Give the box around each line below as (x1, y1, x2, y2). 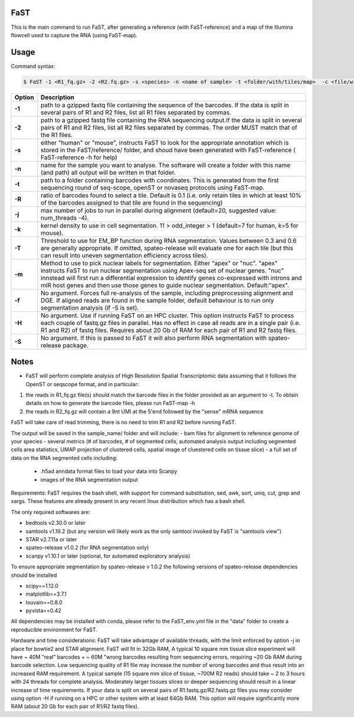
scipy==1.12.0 (25, 582, 59, 589)
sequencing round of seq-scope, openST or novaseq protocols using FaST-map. (40, 183, 265, 192)
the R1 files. (40, 130, 73, 139)
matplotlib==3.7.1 (25, 590, 67, 598)
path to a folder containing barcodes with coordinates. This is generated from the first (40, 176, 280, 184)
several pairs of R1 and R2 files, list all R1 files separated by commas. (40, 108, 232, 116)
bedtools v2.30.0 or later (25, 519, 86, 527)
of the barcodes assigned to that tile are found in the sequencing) (40, 198, 223, 206)
